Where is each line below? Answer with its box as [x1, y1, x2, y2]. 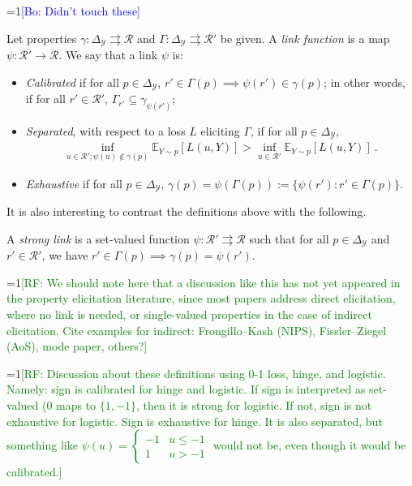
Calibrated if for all [25, 73, 119, 90]
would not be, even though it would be [213, 437, 406, 454]
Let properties [6, 29, 77, 46]
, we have [41, 247, 88, 264]
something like [6, 437, 78, 454]
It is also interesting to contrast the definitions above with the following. [6, 203, 367, 220]
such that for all [249, 230, 329, 247]
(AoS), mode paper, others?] [6, 338, 148, 355]
